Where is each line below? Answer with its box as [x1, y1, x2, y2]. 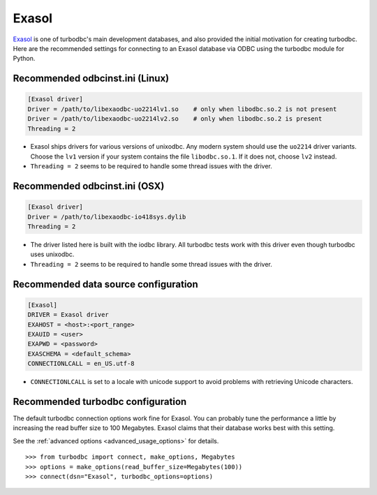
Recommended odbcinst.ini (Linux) [13, 73, 170, 84]
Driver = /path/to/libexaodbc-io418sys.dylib [27, 213, 186, 221]
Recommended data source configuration [13, 278, 198, 290]
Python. [13, 54, 36, 63]
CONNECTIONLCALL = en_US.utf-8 [27, 360, 135, 368]
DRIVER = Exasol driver [27, 311, 110, 319]
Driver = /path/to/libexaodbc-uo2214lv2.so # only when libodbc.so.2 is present [27, 115, 323, 123]
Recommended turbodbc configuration [13, 395, 187, 408]
